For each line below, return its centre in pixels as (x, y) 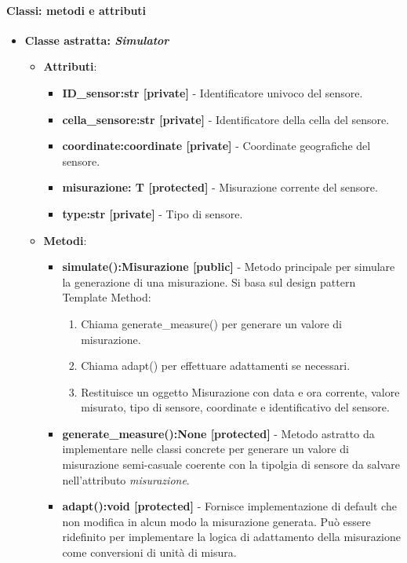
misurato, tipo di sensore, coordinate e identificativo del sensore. (235, 407)
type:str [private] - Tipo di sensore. (153, 213)
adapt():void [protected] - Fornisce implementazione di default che (229, 506)
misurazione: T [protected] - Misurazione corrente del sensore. (220, 187)
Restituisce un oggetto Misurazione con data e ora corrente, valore (240, 391)
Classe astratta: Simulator (97, 40)
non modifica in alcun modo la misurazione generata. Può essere (216, 521)
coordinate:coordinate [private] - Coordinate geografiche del (216, 146)
